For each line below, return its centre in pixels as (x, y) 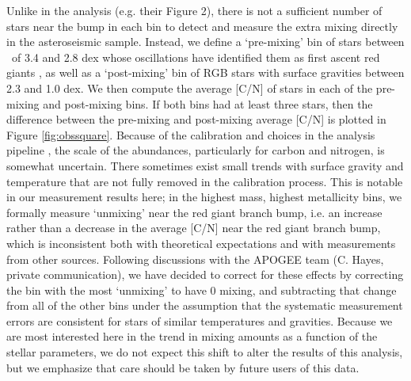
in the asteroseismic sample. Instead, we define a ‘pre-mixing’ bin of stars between (205, 42)
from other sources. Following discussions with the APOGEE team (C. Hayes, (195, 259)
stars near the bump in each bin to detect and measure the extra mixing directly (202, 26)
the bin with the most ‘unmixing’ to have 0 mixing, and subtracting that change (202, 290)
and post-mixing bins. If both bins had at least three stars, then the (208, 103)
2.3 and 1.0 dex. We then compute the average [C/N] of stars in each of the (190, 88)
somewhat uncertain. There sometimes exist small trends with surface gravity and (205, 165)
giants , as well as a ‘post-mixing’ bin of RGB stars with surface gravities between (205, 72)
